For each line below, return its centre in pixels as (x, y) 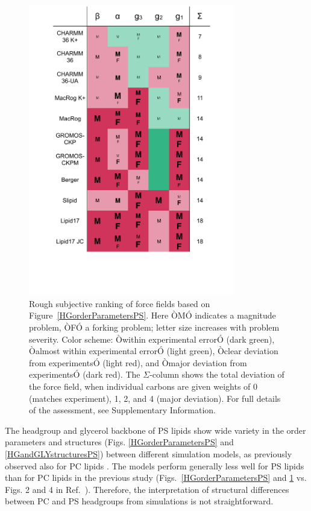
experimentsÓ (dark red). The (85, 374)
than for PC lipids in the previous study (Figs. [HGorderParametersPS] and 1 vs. (156, 478)
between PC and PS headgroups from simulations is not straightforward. (139, 501)
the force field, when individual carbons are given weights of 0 (143, 386)
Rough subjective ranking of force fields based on (120, 303)
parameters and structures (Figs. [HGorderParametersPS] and (119, 442)
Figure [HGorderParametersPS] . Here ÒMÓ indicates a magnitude (152, 315)
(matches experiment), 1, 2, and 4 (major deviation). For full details (155, 398)
